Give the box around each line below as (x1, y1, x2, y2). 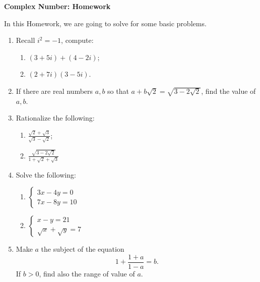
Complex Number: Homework (4, 1, 111, 11)
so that (107, 85, 129, 96)
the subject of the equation (41, 244, 124, 254)
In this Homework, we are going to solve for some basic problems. (4, 18, 207, 28)
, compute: (61, 35, 94, 45)
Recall (16, 35, 35, 45)
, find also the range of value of (39, 268, 135, 278)
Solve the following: (16, 169, 76, 180)
